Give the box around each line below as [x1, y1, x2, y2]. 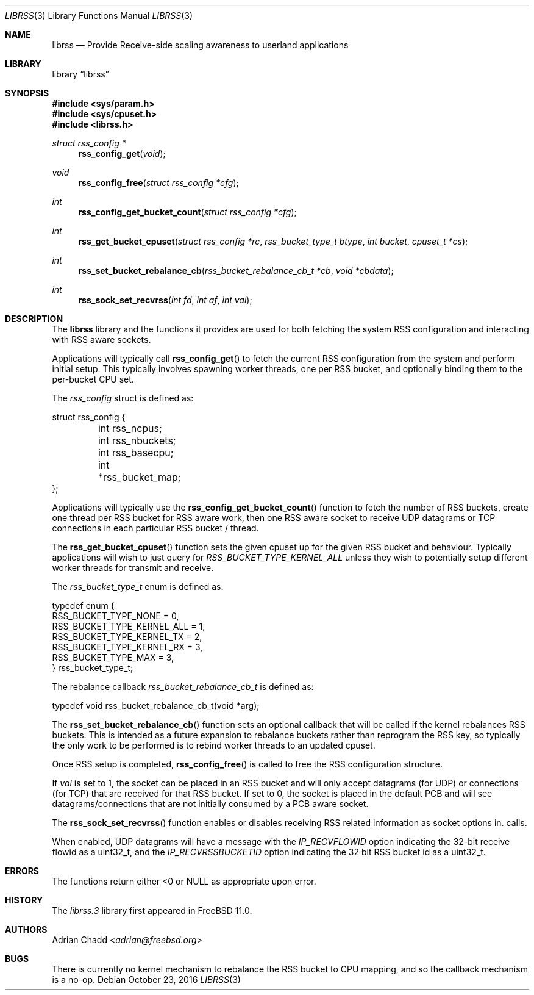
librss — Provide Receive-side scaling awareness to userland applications [52, 40, 349, 50]
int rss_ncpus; [98, 422, 162, 434]
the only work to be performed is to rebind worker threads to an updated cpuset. [52, 740, 376, 750]
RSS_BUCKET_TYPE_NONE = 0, [52, 611, 179, 621]
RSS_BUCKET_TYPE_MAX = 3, [52, 652, 174, 663]
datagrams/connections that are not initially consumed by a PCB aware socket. [52, 799, 369, 809]
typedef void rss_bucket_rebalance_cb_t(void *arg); [52, 700, 260, 711]
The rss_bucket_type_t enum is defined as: [52, 581, 224, 592]
